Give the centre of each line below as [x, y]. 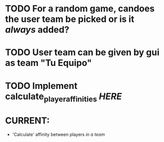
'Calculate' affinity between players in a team [58, 135]
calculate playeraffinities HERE [64, 97]
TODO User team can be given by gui [82, 52]
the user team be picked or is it [70, 19]
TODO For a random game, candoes [80, 9]
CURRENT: [27, 121]
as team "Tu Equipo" [49, 63]
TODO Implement [41, 86]
